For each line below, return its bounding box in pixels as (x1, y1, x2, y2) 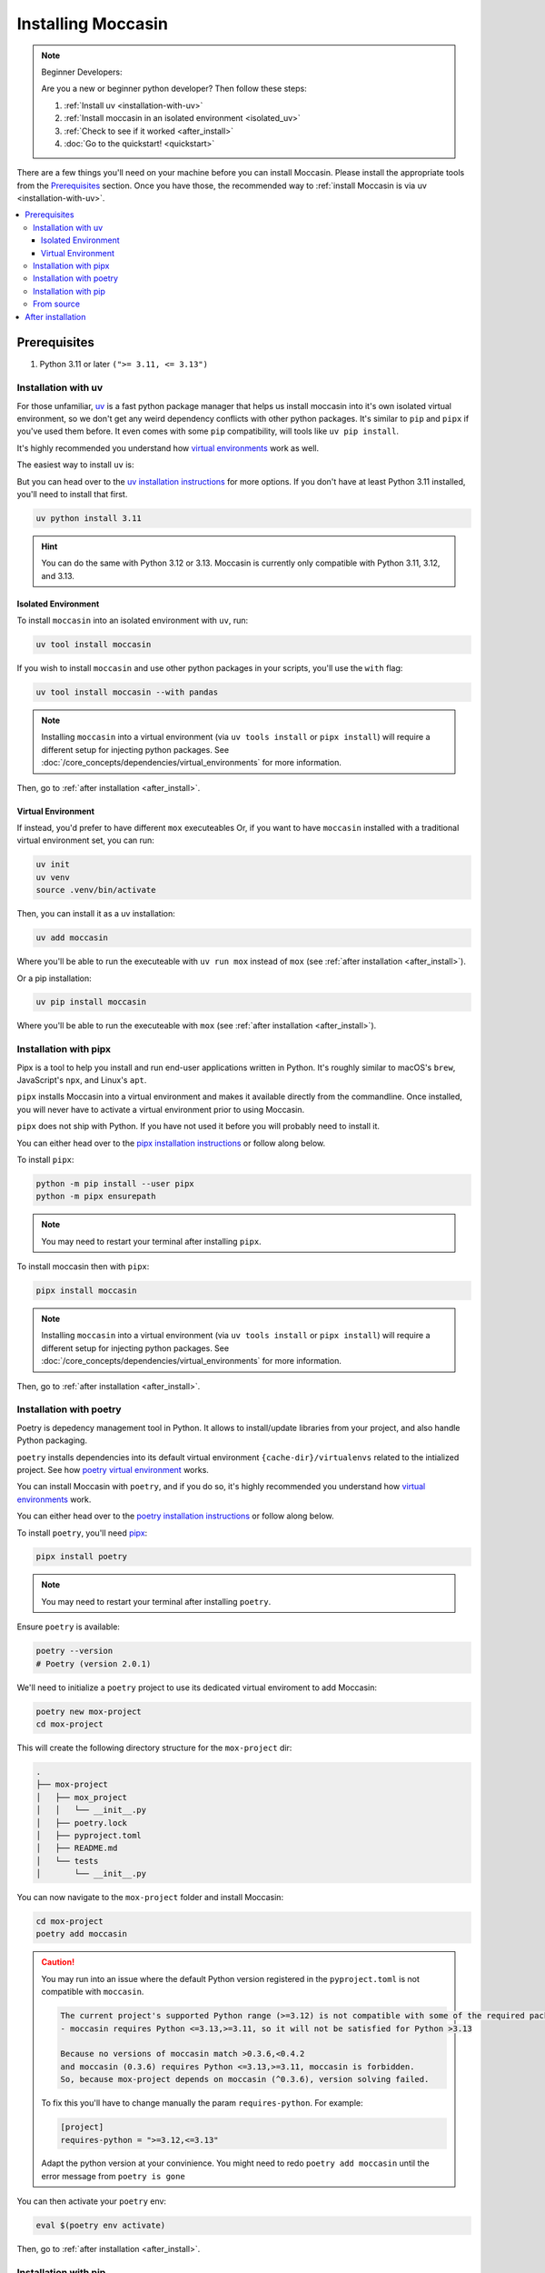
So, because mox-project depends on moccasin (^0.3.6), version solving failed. (60, 2074, 430, 2085)
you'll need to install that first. (16, 488, 128, 499)
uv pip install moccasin (35, 996, 147, 1007)
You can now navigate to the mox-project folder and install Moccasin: (16, 1892, 284, 1903)
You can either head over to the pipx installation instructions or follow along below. (16, 1137, 326, 1148)
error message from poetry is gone (41, 2170, 185, 2181)
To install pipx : (16, 1154, 74, 1165)
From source (33, 298, 81, 309)
